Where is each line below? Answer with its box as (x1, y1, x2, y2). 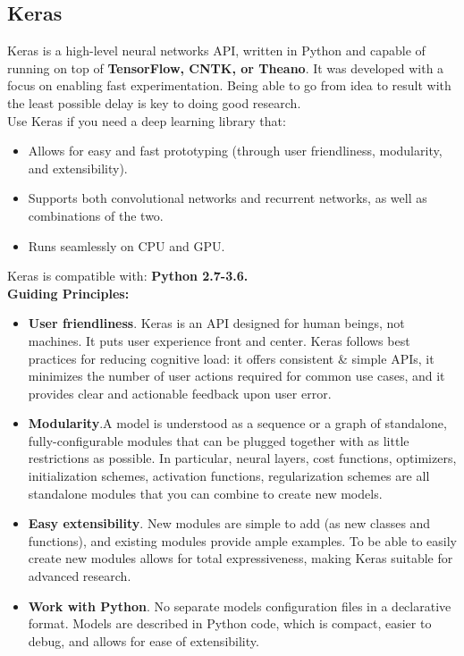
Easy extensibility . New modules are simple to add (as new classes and (28, 514, 431, 533)
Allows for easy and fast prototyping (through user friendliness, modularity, (28, 141, 443, 160)
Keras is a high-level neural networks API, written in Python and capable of (7, 41, 426, 60)
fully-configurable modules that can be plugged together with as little (28, 431, 409, 450)
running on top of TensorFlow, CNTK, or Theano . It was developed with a (7, 58, 444, 77)
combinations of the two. (28, 206, 164, 224)
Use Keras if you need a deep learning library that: (7, 111, 286, 130)
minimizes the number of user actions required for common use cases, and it (28, 366, 445, 385)
